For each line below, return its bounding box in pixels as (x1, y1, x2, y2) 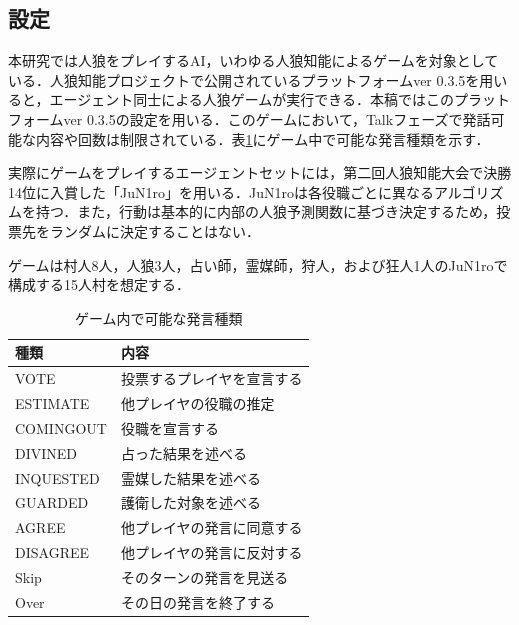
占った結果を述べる (120, 442, 247, 463)
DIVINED (15, 442, 78, 463)
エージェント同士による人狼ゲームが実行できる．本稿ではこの (49, 89, 455, 110)
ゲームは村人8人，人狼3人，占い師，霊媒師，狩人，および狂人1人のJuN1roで (8, 254, 508, 275)
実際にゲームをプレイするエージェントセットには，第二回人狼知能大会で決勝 (8, 162, 512, 183)
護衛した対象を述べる (120, 492, 261, 513)
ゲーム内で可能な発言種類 (74, 307, 243, 328)
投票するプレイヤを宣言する (120, 368, 303, 389)
